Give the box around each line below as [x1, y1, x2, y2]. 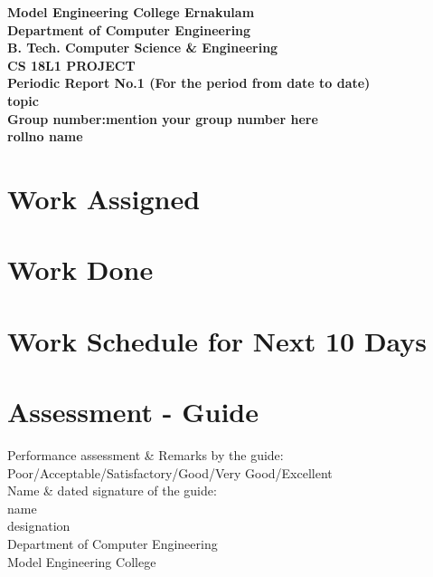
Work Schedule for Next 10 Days [7, 322, 428, 359]
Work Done [7, 251, 154, 288]
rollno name [7, 127, 83, 146]
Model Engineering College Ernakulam [7, 3, 255, 21]
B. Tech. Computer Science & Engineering [7, 38, 278, 57]
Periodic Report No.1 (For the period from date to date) [7, 73, 371, 92]
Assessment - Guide [7, 393, 259, 430]
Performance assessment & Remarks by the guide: [7, 446, 284, 464]
